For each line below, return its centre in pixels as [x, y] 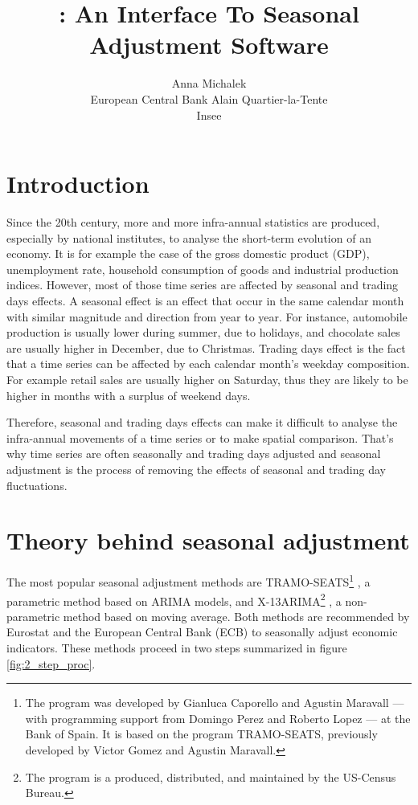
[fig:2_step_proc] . [51, 663]
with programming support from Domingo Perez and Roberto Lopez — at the [218, 718]
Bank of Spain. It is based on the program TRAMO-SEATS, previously [201, 734]
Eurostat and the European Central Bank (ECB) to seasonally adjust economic [202, 632]
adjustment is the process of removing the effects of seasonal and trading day [196, 469]
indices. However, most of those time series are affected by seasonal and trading [203, 285]
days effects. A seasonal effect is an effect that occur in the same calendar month [205, 300]
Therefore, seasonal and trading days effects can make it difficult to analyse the [202, 422]
